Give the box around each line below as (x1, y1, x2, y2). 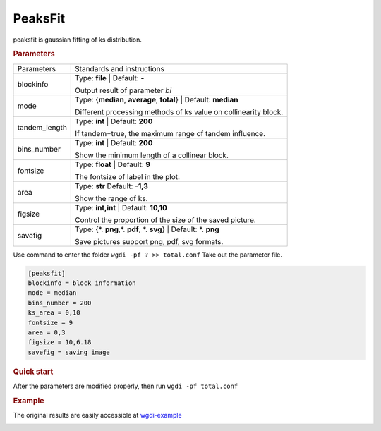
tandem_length (17, 122, 67, 132)
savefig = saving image (28, 348, 111, 356)
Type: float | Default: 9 (75, 159, 151, 169)
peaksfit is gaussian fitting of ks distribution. (13, 35, 143, 44)
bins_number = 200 (28, 298, 92, 307)
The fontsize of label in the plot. (75, 171, 180, 181)
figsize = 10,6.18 (28, 339, 92, 346)
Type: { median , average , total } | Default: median (75, 95, 239, 104)
